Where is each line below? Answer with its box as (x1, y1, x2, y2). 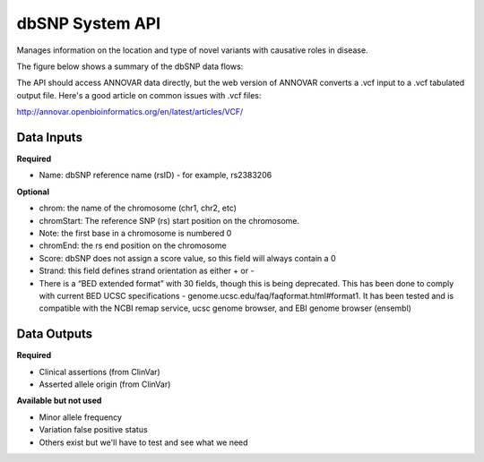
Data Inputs (16, 130, 82, 145)
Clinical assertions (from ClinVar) (39, 366, 160, 377)
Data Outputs (16, 327, 93, 342)
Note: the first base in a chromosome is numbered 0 (39, 227, 232, 238)
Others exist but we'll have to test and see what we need (39, 437, 248, 448)
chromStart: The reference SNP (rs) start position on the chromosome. (39, 215, 300, 226)
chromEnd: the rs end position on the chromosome (39, 240, 228, 251)
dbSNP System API (16, 13, 161, 33)
